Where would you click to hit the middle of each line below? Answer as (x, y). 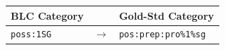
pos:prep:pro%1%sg (162, 35)
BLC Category (47, 15)
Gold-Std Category (167, 15)
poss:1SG (31, 35)
